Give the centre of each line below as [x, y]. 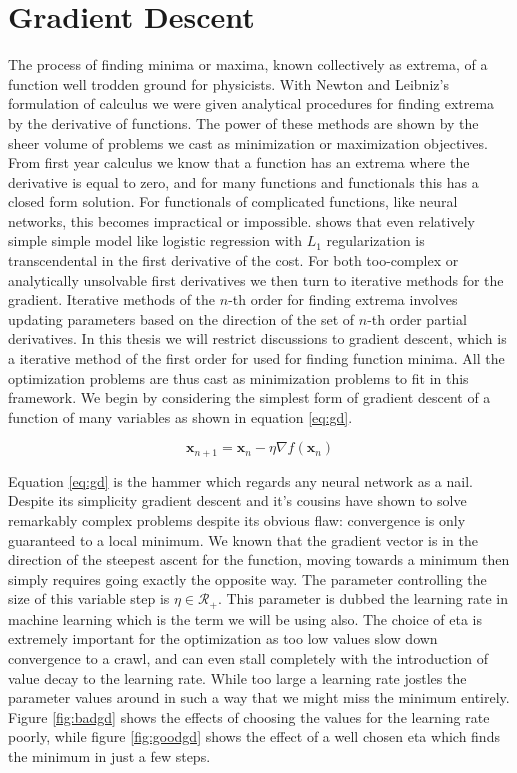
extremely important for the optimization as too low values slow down [223, 638]
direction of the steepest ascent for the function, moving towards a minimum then [259, 559]
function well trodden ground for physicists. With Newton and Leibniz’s [228, 83]
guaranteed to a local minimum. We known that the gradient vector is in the [243, 539]
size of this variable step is [89, 598]
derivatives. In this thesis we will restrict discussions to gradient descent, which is [257, 338]
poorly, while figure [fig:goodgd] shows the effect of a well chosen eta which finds [254, 736]
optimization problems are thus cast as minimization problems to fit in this [238, 377]
